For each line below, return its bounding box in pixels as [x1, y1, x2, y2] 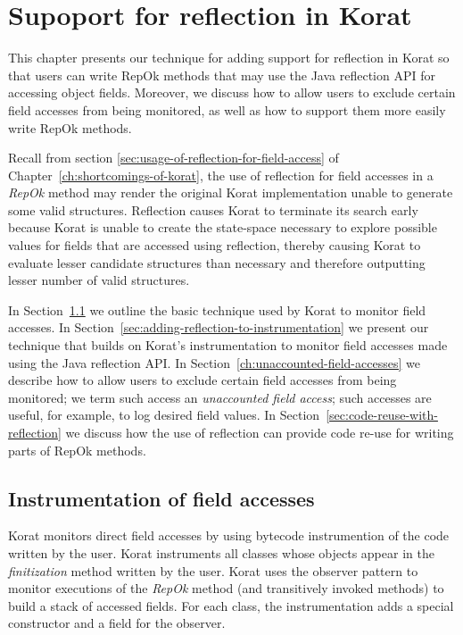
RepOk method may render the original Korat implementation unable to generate [8, 183, 453, 202]
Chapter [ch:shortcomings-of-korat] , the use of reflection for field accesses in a [8, 165, 434, 184]
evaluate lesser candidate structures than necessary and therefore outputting [8, 253, 426, 272]
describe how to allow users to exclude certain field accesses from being [8, 371, 397, 389]
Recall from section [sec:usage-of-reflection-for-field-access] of [8, 148, 339, 167]
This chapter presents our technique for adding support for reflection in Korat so [8, 48, 450, 67]
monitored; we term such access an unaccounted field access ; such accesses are [8, 388, 432, 406]
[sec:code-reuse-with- [326, 405, 438, 424]
